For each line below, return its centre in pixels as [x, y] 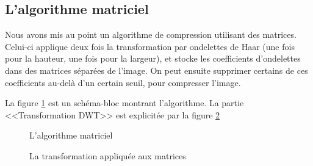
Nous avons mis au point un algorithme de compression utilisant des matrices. [151, 34]
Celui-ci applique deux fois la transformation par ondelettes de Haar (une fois [150, 46]
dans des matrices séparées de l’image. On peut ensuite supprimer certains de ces [156, 70]
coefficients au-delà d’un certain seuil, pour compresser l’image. [123, 82]
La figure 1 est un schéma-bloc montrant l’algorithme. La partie [124, 103]
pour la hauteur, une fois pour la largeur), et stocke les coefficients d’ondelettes [153, 58]
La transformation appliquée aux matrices [108, 155]
